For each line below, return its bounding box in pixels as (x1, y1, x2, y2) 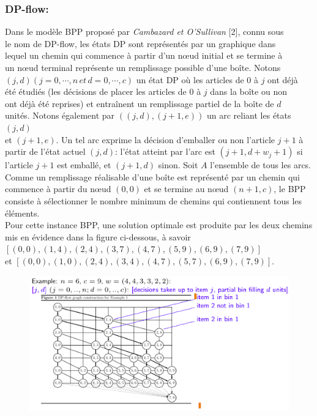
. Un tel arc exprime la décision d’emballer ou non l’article (56, 133, 275, 146)
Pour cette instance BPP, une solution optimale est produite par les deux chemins (5, 218, 313, 231)
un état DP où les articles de (136, 73, 244, 86)
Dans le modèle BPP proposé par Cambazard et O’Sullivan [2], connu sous (5, 25, 284, 38)
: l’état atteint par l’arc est (114, 145, 215, 158)
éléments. (5, 206, 40, 219)
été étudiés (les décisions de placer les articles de (5, 85, 187, 98)
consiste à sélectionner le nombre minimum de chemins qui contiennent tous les (5, 194, 302, 207)
